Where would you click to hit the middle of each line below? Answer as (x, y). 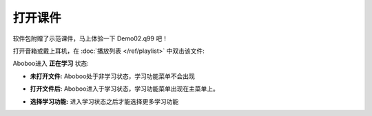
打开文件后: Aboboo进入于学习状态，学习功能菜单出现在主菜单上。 (125, 89)
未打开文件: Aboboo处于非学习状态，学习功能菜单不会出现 (113, 76)
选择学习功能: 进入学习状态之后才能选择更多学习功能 (104, 101)
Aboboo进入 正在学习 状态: (51, 63)
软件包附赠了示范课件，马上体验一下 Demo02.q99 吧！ (91, 38)
